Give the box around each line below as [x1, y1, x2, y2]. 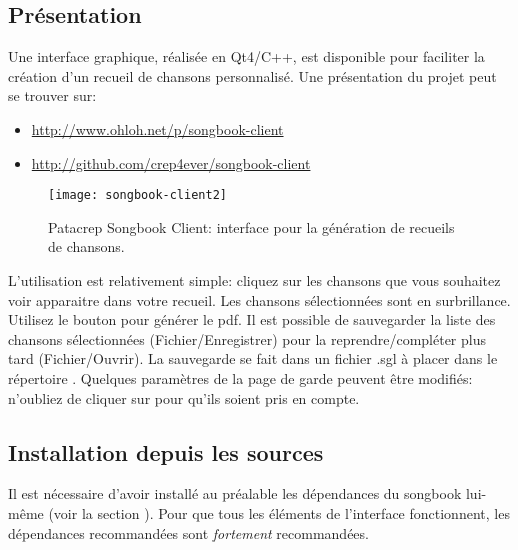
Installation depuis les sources [8, 436, 324, 467]
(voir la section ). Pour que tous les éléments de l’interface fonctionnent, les [48, 502, 510, 523]
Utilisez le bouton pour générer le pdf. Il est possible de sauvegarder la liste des [8, 309, 496, 330]
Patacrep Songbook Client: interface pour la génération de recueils [48, 216, 455, 237]
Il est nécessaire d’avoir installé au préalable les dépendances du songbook [8, 483, 462, 504]
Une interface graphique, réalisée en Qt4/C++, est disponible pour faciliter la [8, 46, 485, 67]
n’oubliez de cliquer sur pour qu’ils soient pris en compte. [8, 387, 360, 408]
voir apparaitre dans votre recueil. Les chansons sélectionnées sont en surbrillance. [8, 289, 511, 310]
